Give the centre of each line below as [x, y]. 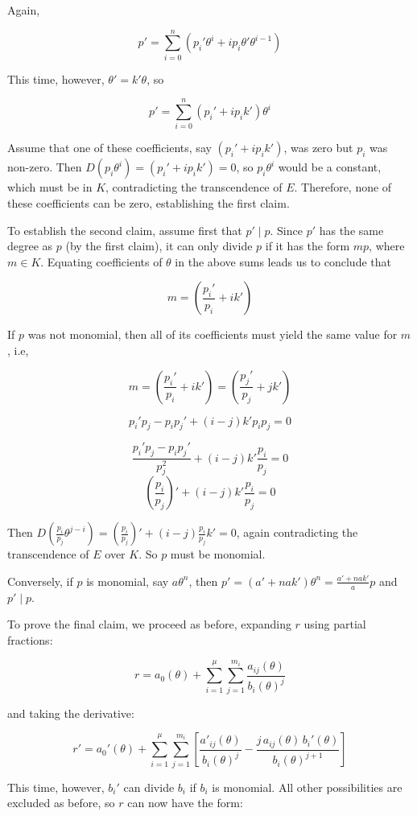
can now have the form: [185, 803]
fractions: [30, 639]
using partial [335, 624]
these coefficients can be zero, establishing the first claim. [149, 203]
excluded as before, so [61, 803]
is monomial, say [128, 581]
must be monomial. [218, 554]
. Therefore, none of [343, 187]
